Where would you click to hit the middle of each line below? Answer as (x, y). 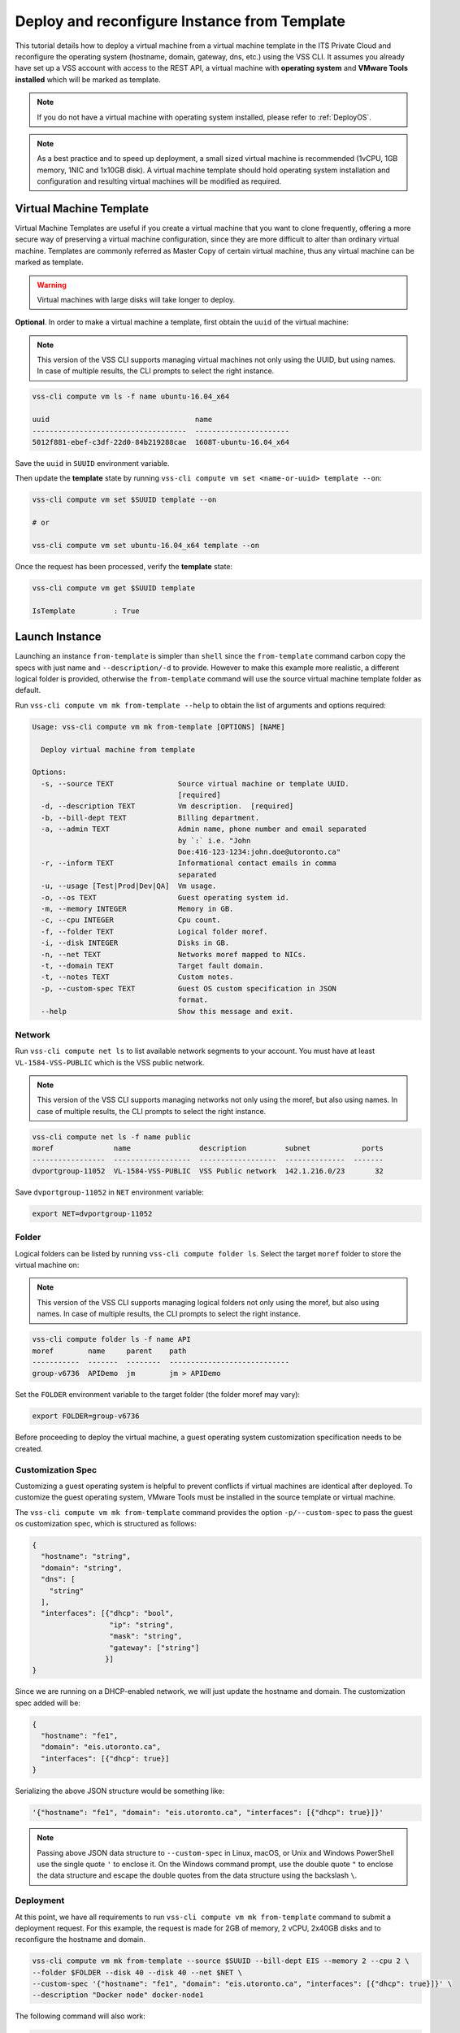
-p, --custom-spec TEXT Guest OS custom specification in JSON (189, 988)
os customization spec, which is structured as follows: (106, 1524)
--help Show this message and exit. (167, 1011)
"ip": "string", (141, 1625)
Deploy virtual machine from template (118, 749)
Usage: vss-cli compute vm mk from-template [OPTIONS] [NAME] (158, 727)
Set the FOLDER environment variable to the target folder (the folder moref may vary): (158, 1395)
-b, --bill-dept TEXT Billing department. (150, 818)
